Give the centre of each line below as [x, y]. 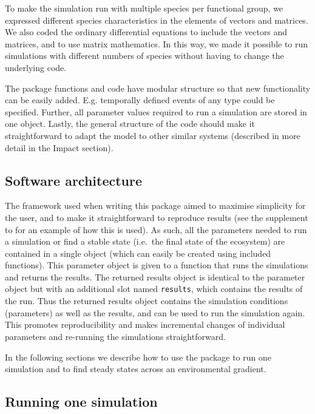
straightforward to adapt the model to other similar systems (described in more [153, 135]
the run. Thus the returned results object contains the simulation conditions [147, 301]
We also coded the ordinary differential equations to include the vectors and [146, 32]
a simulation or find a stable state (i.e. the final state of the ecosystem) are [145, 241]
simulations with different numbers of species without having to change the [144, 56]
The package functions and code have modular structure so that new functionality [158, 88]
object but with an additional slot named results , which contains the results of [154, 289]
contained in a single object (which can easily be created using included [138, 253]
